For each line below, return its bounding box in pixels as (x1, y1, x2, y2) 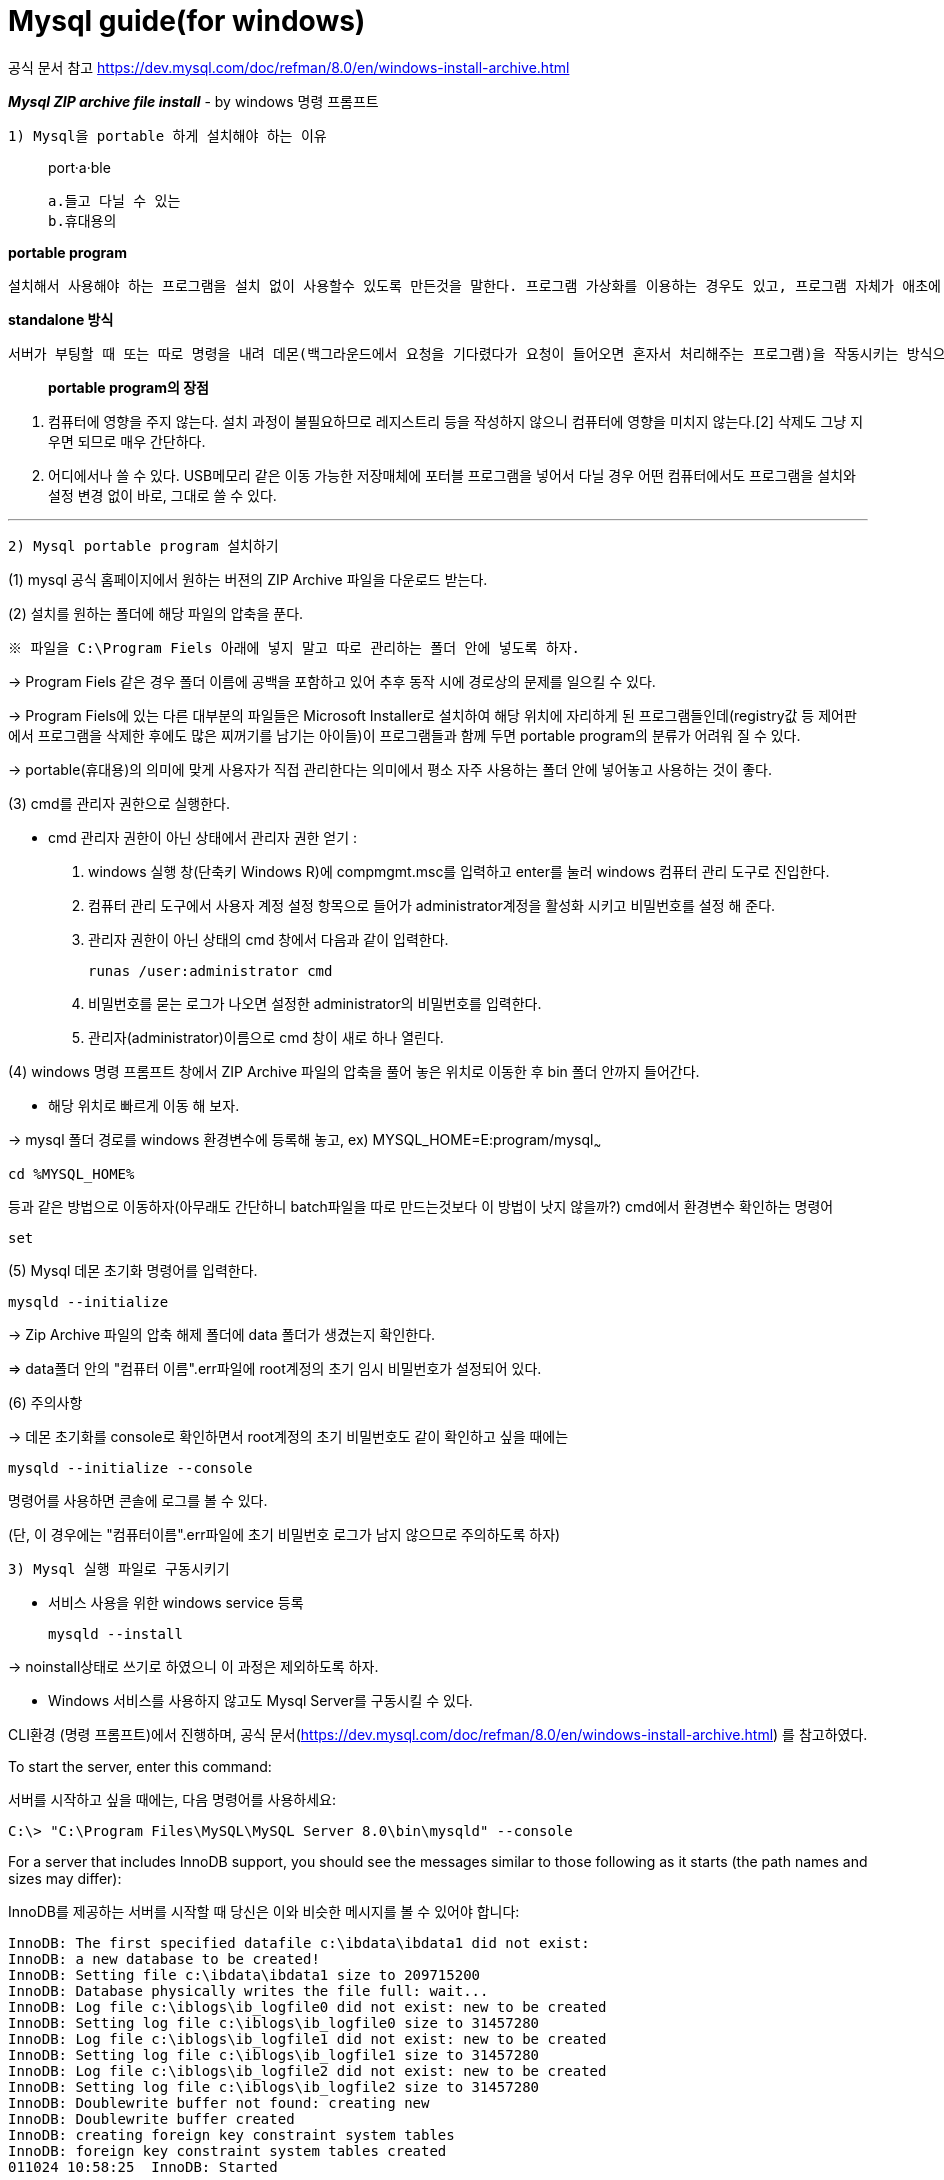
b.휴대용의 (48, 212, 117, 229)
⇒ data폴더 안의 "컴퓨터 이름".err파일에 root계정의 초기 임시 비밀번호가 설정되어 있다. (8, 1359, 542, 1377)
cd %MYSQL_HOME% (8, 1165, 135, 1182)
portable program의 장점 (48, 378, 209, 396)
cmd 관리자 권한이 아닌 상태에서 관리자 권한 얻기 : (48, 828, 358, 846)
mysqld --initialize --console (8, 1459, 253, 1476)
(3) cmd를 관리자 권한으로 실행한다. (8, 794, 231, 812)
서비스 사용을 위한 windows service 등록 (48, 1593, 304, 1611)
